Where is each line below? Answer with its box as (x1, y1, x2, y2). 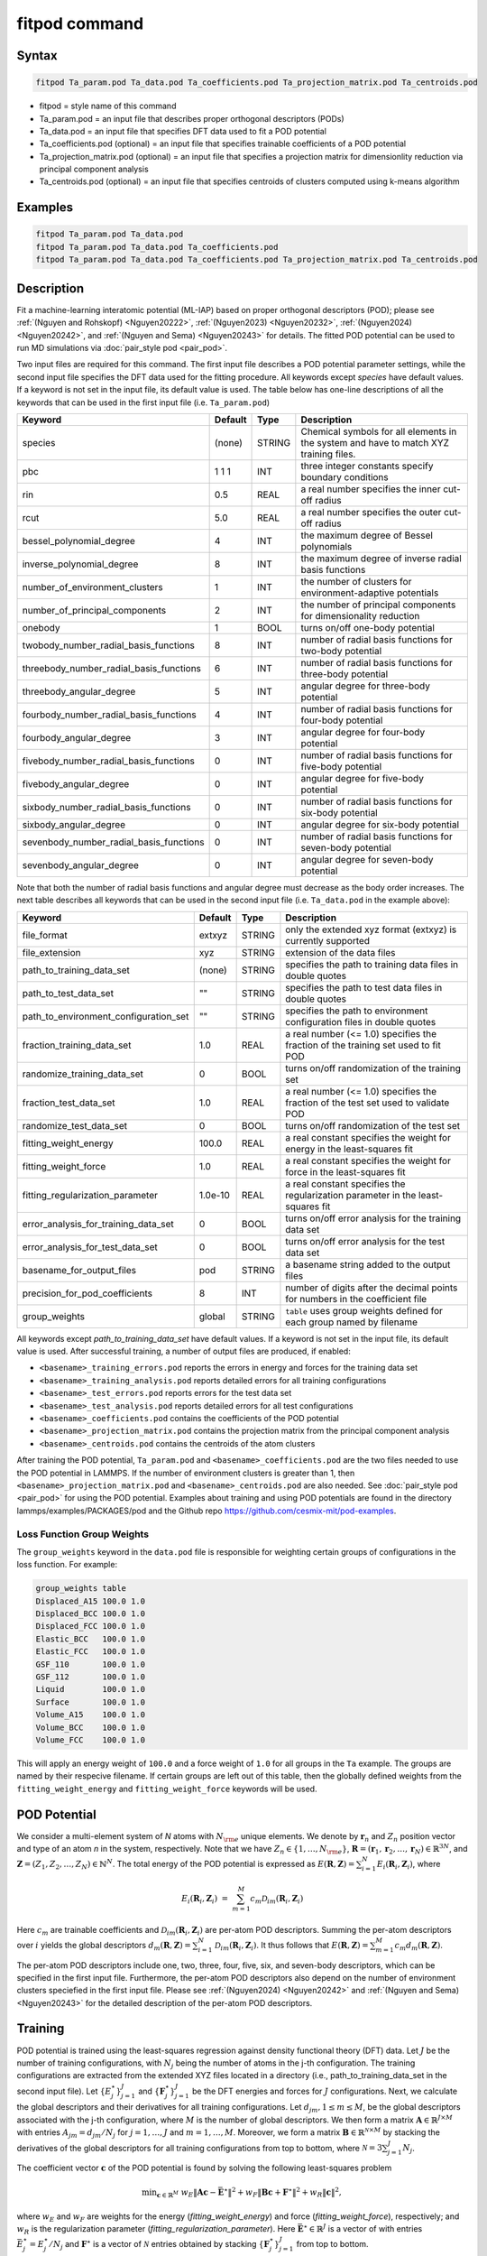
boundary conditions (300, 470, 390, 483)
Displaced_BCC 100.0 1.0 (35, 1609, 146, 1619)
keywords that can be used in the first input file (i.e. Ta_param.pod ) (16, 397, 271, 408)
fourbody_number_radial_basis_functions (22, 708, 198, 721)
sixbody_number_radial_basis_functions (22, 800, 191, 813)
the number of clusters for (300, 575, 412, 587)
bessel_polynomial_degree (22, 534, 135, 547)
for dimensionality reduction (300, 609, 420, 622)
